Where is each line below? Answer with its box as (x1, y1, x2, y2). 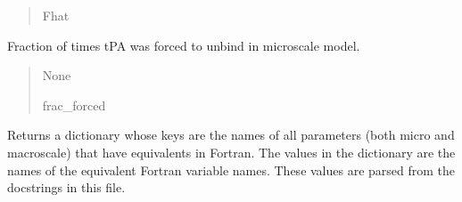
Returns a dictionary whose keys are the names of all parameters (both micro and (7, 125, 455, 144)
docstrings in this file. (7, 178, 126, 197)
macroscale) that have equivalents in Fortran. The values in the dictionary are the (7, 142, 456, 161)
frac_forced (42, 95, 106, 114)
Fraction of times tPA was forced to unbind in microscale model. (7, 36, 360, 54)
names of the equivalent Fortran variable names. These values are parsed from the (7, 160, 456, 179)
